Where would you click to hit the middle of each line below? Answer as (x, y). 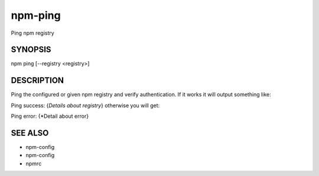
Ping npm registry (32, 33)
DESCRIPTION (38, 80)
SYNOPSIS (31, 50)
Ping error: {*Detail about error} (50, 116)
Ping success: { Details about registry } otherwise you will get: (85, 105)
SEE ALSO (30, 133)
